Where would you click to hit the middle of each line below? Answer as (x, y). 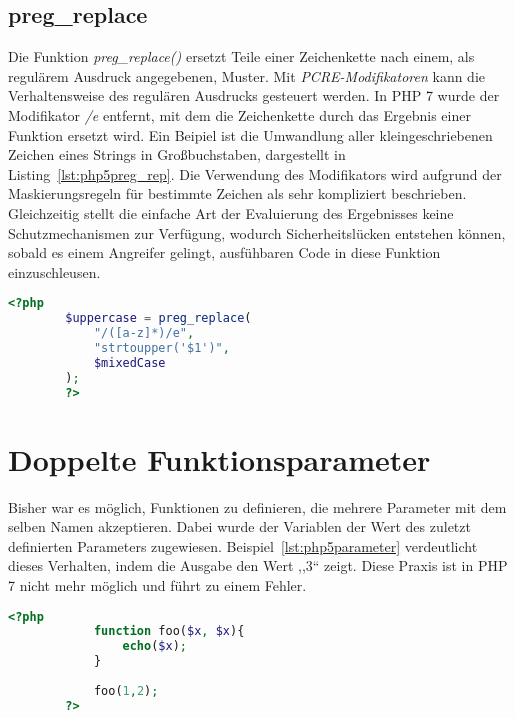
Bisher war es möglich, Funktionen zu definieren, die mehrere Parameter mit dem (257, 506)
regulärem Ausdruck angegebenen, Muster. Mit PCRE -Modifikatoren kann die (247, 75)
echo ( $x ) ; (155, 646)
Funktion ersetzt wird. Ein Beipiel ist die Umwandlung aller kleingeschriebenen (250, 134)
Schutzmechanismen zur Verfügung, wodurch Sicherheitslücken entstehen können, (257, 232)
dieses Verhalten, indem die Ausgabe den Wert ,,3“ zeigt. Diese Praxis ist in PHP (258, 565)
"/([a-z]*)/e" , (144, 333)
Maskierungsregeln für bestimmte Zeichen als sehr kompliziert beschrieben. (237, 193)
